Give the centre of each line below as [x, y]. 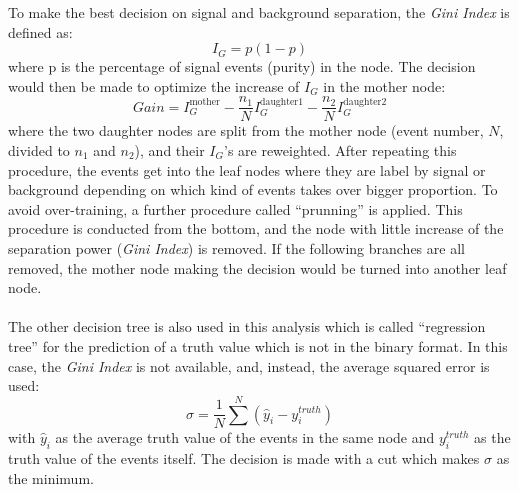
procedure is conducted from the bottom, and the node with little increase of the [256, 228]
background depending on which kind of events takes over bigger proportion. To [253, 189]
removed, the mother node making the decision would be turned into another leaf [257, 267]
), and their [169, 150]
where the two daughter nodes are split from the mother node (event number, [246, 130]
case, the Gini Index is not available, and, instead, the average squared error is [249, 365]
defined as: [40, 31]
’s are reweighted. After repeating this [340, 150]
